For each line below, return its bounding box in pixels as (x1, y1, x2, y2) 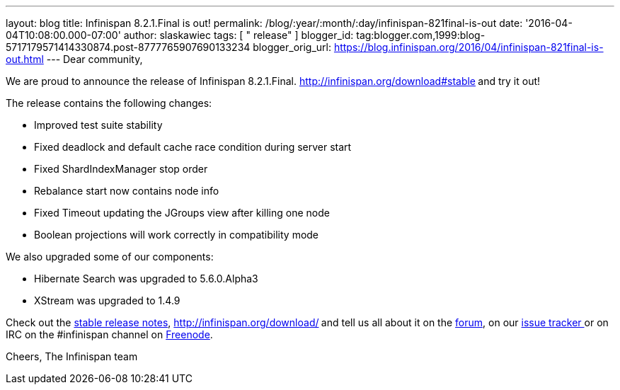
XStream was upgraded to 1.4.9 (34, 294, 180, 306)
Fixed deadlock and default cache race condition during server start (34, 141, 352, 153)
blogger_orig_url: (253, 41, 331, 53)
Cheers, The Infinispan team (6, 350, 138, 362)
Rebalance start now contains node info (34, 185, 219, 197)
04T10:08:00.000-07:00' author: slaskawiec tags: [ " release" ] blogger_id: (6, 29, 354, 41)
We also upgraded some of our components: (6, 251, 214, 263)
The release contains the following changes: (6, 97, 212, 109)
